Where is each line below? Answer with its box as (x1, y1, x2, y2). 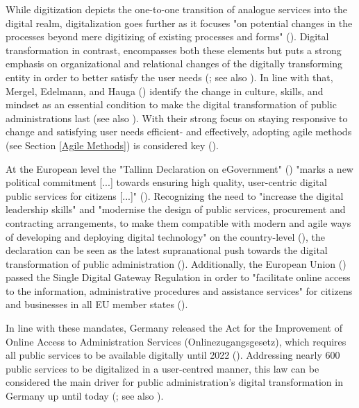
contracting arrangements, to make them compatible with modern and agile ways (6, 215, 351, 230)
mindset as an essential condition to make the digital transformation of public (6, 97, 337, 112)
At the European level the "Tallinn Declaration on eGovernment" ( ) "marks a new (6, 161, 353, 176)
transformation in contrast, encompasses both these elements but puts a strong (6, 42, 342, 57)
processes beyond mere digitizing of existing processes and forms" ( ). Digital (6, 29, 329, 44)
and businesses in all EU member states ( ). (6, 297, 188, 312)
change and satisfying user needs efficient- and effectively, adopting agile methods (6, 124, 352, 139)
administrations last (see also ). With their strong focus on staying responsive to (6, 110, 348, 125)
